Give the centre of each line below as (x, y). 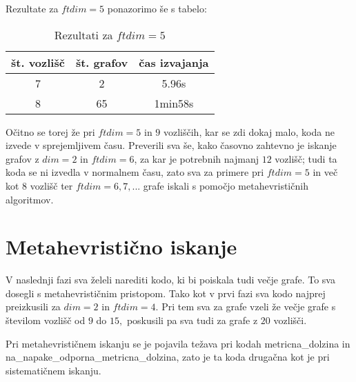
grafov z (22, 158)
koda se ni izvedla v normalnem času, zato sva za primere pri (135, 172)
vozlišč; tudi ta (306, 158)
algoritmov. (30, 199)
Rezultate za (32, 8)
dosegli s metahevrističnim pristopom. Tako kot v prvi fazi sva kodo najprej (166, 293)
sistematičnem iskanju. (53, 370)
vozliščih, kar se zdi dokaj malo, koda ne (249, 131)
